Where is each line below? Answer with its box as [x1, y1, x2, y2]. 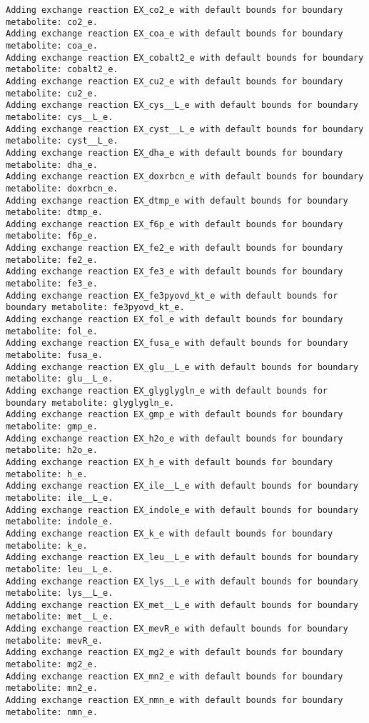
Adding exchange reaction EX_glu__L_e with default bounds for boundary [6, 361, 358, 372]
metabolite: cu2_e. [6, 88, 98, 99]
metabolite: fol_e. [6, 326, 98, 336]
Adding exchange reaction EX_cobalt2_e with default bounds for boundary [6, 52, 364, 63]
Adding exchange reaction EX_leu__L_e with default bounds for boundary [6, 552, 358, 563]
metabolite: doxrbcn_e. [6, 183, 118, 194]
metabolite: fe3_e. [6, 279, 98, 289]
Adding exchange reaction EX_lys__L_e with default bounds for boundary [6, 576, 358, 587]
